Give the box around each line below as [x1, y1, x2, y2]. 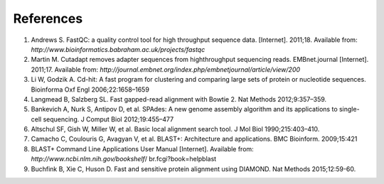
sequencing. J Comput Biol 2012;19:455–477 [43, 114, 174, 124]
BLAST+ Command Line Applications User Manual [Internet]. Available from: [31, 144, 254, 153]
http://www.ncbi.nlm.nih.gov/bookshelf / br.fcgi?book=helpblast [31, 155, 217, 163]
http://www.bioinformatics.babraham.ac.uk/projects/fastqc [31, 45, 206, 53]
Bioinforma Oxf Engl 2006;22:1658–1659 [31, 85, 149, 94]
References [13, 11, 83, 26]
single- [338, 105, 360, 114]
